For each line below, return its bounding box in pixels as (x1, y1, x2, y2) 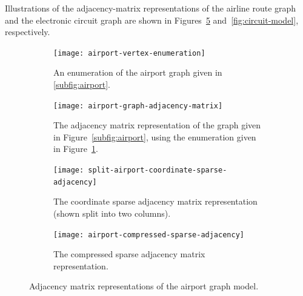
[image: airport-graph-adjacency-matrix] (53, 101, 223, 110)
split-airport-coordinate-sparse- (88, 166, 227, 175)
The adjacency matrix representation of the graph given (53, 119, 261, 131)
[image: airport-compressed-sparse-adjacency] (53, 230, 244, 239)
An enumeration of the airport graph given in (53, 66, 222, 79)
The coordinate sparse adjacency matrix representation (53, 195, 258, 208)
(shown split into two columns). (53, 206, 171, 219)
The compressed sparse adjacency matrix (53, 248, 205, 260)
